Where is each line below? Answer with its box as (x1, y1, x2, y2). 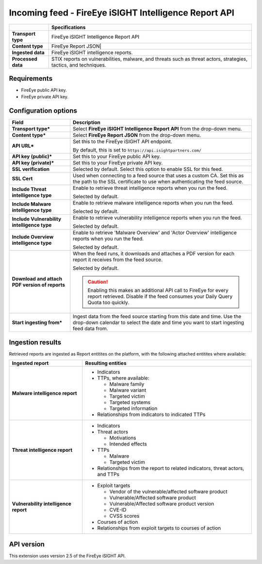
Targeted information (109, 405, 158, 412)
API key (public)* (12, 153, 52, 160)
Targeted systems (109, 399, 150, 406)
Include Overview (12, 234, 54, 240)
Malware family (109, 381, 145, 388)
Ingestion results (9, 338, 62, 346)
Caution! (87, 278, 108, 285)
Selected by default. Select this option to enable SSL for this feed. (73, 166, 223, 172)
